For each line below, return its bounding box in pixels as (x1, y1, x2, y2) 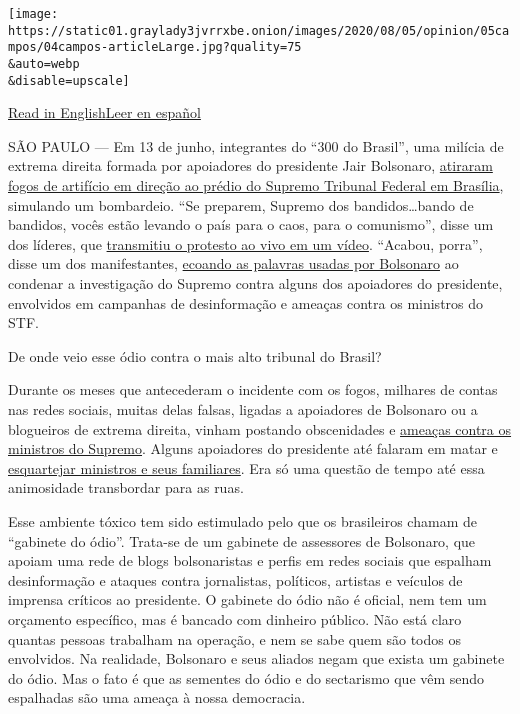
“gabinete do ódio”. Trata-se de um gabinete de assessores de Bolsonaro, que (8, 530, 476, 551)
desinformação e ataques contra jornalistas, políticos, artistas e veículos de (8, 569, 463, 590)
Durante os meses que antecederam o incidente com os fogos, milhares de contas (8, 379, 498, 400)
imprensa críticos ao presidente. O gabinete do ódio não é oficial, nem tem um (8, 589, 487, 610)
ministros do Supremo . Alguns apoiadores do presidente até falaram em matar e (8, 438, 498, 459)
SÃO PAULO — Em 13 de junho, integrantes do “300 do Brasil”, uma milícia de (8, 135, 504, 156)
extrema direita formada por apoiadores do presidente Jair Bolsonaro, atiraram (8, 155, 493, 176)
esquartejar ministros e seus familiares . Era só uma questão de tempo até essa (8, 457, 485, 478)
